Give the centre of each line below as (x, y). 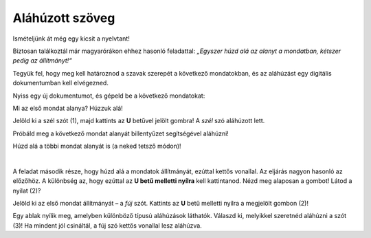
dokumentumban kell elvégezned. (61, 83)
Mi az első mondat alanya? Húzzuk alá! (68, 108)
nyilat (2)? (27, 191)
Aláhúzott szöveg (64, 18)
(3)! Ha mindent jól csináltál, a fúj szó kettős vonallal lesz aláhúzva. (107, 225)
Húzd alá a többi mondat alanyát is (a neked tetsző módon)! (97, 146)
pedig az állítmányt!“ (42, 61)
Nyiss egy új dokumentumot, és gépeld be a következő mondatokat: (109, 96)
